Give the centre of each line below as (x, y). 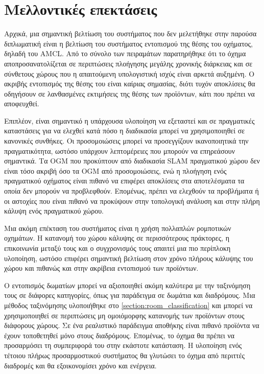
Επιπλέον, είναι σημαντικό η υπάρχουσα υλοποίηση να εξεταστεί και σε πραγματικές (129, 120)
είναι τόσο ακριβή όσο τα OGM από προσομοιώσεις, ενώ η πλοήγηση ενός (115, 170)
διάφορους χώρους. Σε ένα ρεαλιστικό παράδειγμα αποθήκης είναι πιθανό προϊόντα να (132, 325)
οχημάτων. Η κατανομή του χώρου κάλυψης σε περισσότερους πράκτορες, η (117, 238)
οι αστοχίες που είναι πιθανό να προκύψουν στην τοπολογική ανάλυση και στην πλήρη (132, 201)
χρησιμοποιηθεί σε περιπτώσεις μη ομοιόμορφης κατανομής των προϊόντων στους (124, 315)
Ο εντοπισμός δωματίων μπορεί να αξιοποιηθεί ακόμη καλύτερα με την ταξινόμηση (127, 285)
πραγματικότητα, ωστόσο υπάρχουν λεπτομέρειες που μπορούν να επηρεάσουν (119, 150)
